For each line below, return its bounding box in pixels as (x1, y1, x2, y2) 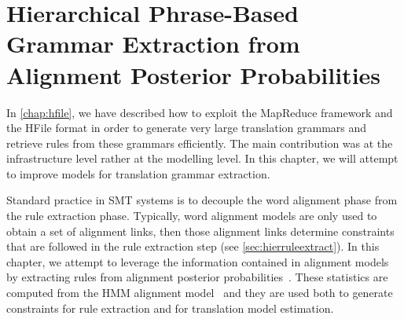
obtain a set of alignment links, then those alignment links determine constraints (6, 222, 395, 239)
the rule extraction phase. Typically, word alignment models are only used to (6, 207, 377, 224)
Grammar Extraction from (6, 27, 300, 60)
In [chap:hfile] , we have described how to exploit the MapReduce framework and (6, 104, 393, 120)
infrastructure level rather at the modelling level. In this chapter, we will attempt (6, 150, 398, 167)
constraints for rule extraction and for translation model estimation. (6, 299, 334, 316)
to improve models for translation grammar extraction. (6, 165, 270, 181)
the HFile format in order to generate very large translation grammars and (6, 119, 367, 136)
